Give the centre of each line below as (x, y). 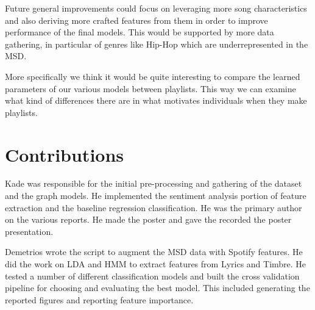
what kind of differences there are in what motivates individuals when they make (156, 100)
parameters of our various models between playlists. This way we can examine (150, 88)
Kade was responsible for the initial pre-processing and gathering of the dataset (154, 183)
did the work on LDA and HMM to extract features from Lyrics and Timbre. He (156, 264)
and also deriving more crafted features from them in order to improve (136, 20)
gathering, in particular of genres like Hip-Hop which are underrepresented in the (157, 44)
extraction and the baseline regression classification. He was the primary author (154, 207)
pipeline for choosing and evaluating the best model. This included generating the (157, 288)
